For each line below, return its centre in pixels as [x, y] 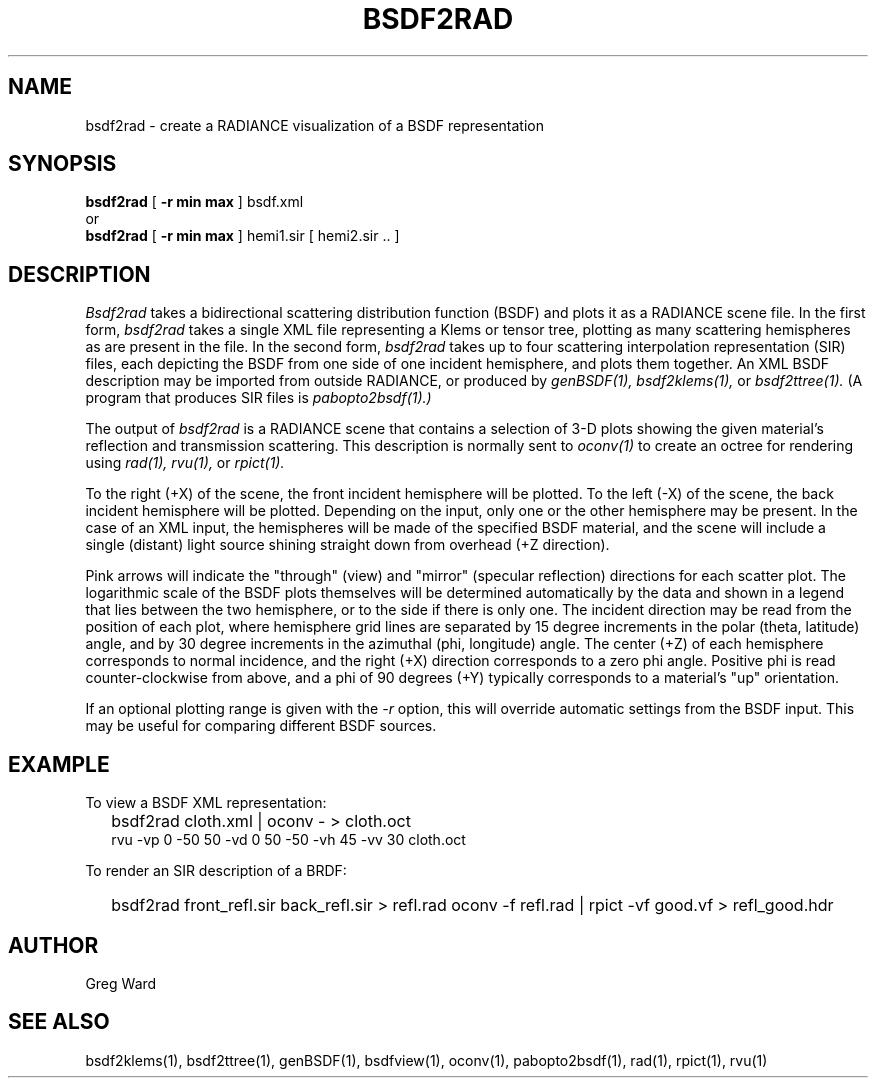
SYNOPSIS [62, 164]
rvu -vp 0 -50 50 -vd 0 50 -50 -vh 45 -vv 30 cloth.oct [288, 840]
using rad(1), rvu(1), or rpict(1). [185, 463]
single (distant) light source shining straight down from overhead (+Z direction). [347, 545]
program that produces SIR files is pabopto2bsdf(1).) [258, 398]
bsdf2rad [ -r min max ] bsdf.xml [194, 202]
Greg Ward [121, 983]
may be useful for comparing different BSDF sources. [261, 726]
